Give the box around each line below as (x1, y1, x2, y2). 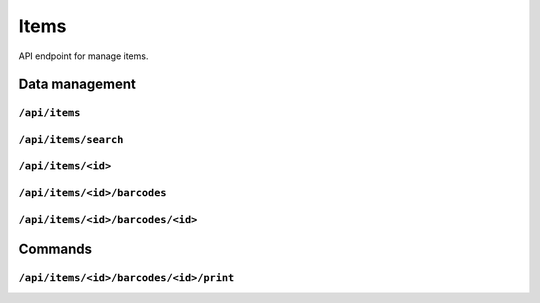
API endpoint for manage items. (18, 50, 149, 62)
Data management (18, 76, 137, 93)
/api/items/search (18, 133, 124, 146)
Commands (18, 241, 93, 258)
